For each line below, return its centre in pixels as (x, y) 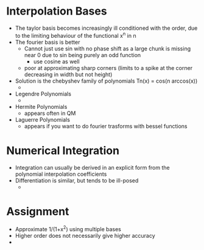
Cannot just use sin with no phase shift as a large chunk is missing (107, 48)
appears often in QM (50, 113)
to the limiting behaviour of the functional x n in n (76, 35)
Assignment (38, 211)
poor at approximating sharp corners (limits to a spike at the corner (108, 68)
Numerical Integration (63, 151)
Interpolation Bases (57, 11)
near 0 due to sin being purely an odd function (83, 55)
